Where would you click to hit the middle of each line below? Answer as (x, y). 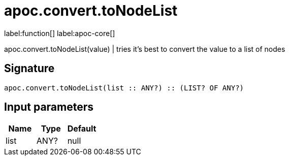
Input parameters (49, 107)
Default (82, 129)
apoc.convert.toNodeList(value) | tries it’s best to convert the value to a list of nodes (145, 49)
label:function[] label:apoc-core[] (60, 33)
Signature (29, 69)
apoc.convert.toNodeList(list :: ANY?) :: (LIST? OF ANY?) (124, 88)
